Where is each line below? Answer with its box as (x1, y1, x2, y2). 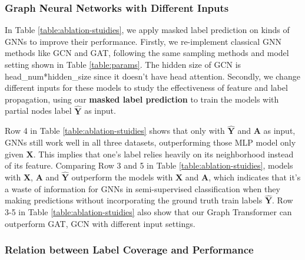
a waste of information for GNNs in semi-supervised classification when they (5, 182, 280, 195)
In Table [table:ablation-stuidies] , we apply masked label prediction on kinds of (5, 24, 290, 36)
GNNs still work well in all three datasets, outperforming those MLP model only (5, 136, 296, 148)
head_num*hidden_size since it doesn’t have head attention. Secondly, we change (5, 70, 300, 82)
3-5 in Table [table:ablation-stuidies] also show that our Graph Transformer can (5, 206, 292, 218)
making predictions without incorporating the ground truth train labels (5, 194, 263, 206)
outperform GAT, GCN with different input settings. (5, 217, 195, 229)
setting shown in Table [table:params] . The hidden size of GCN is (5, 58, 241, 70)
